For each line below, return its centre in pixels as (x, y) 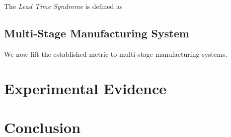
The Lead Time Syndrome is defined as (63, 6)
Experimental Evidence (85, 88)
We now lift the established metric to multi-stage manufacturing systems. (116, 54)
